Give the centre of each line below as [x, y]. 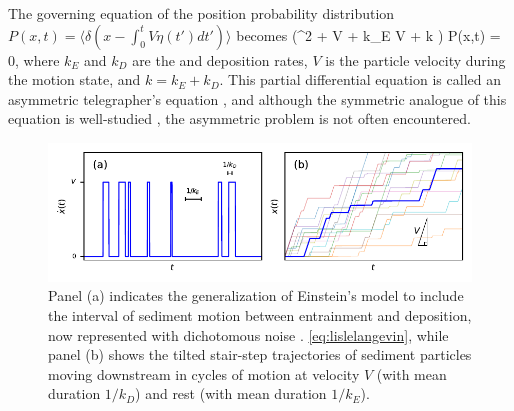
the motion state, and [74, 79]
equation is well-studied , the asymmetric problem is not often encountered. [239, 118]
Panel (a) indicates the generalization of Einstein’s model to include [256, 295]
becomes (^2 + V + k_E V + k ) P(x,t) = [368, 34]
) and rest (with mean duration [231, 393]
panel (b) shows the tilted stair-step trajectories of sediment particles [260, 354]
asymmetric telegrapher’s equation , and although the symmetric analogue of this [257, 98]
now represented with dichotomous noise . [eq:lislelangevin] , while [248, 334]
